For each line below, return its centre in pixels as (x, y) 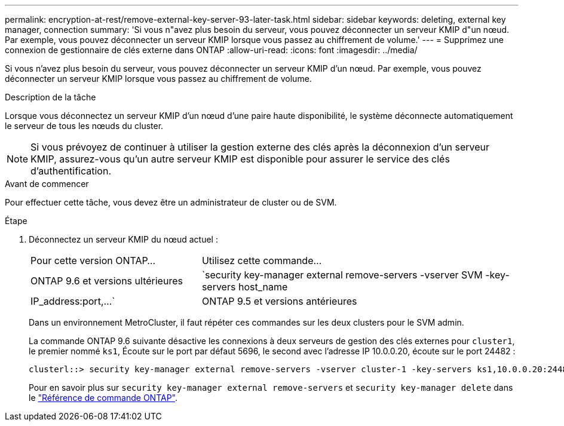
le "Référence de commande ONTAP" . (103, 398)
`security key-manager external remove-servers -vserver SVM (342, 275)
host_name (263, 287)
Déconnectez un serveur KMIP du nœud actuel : (123, 239)
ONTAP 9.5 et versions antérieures (279, 301)
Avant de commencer (47, 184)
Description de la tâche (50, 97)
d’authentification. (71, 171)
